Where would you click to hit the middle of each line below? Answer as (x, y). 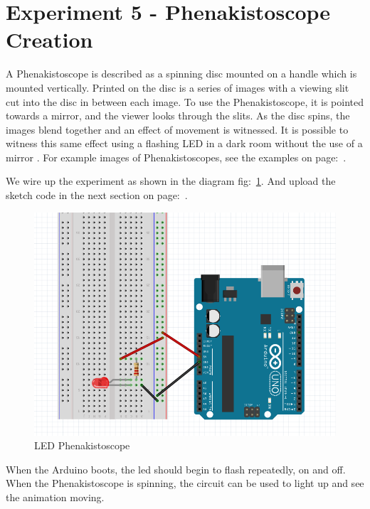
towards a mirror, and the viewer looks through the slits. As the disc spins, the (178, 116)
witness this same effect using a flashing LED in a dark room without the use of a (184, 143)
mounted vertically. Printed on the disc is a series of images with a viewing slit (178, 87)
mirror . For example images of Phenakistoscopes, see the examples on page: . (176, 157)
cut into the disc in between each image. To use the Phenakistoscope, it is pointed (185, 101)
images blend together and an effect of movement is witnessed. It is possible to (177, 129)
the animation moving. (55, 497)
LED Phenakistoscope (82, 445)
